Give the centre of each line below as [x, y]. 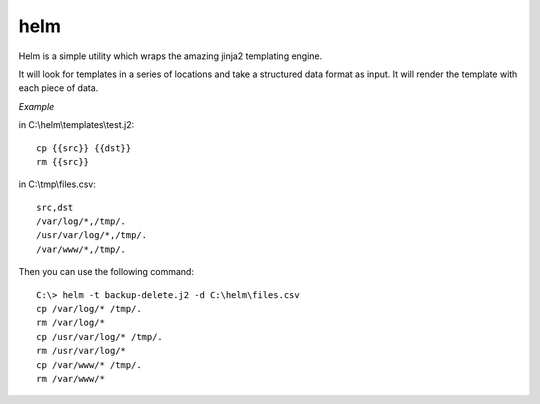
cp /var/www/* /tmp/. [89, 364]
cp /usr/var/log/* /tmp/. [100, 336]
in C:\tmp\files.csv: [57, 184]
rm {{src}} [63, 161]
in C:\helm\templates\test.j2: [76, 125]
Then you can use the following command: [106, 272]
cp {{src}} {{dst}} [84, 148]
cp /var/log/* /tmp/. [89, 309]
